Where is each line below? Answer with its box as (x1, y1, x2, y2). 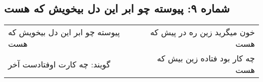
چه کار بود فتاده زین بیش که (157, 52, 255, 64)
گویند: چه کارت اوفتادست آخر (8, 58, 111, 70)
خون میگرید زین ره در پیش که (150, 26, 255, 38)
